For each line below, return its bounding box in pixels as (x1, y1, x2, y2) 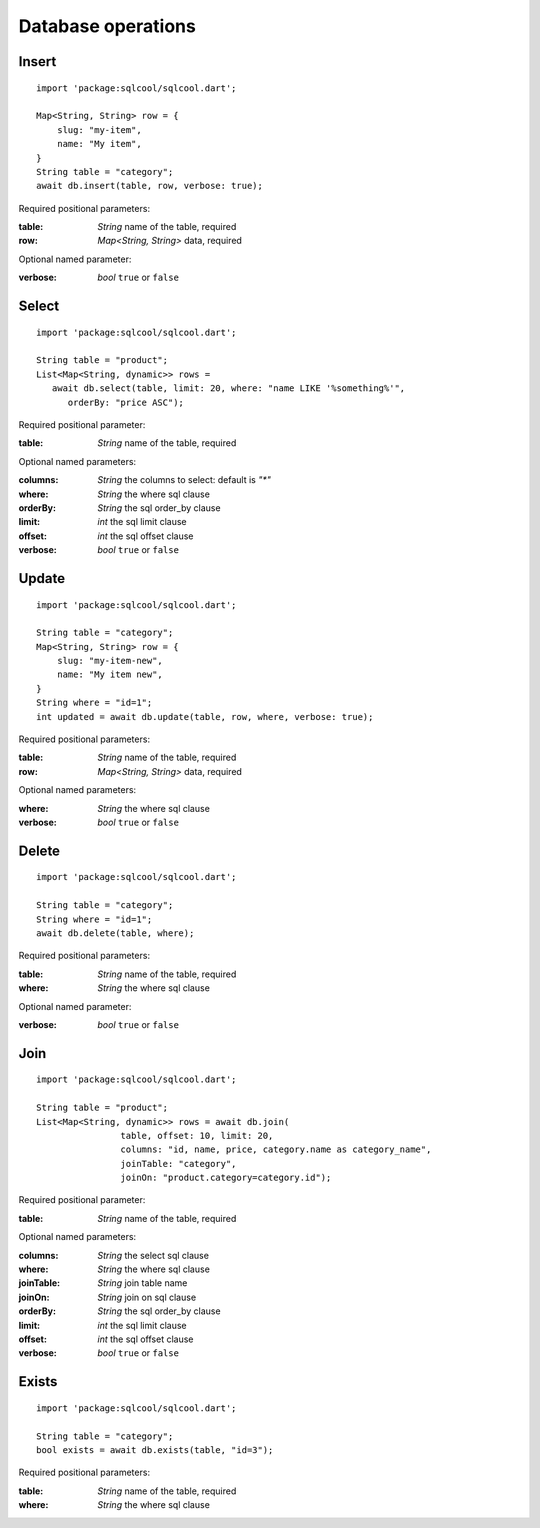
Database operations (18, 15, 197, 37)
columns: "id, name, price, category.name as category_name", (120, 1144, 432, 1155)
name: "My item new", (56, 669, 164, 680)
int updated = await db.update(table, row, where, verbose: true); (36, 711, 374, 722)
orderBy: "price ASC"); (67, 396, 185, 408)
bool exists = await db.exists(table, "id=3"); (36, 1444, 274, 1455)
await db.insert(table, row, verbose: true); (36, 180, 264, 192)
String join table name (97, 1277, 188, 1289)
